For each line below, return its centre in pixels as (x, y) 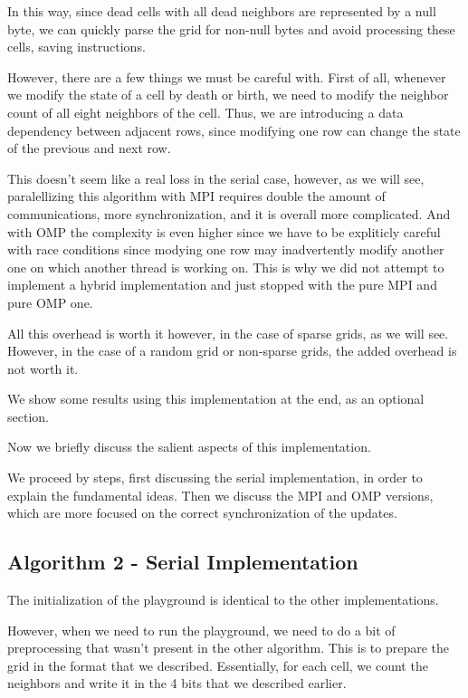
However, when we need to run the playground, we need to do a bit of (201, 630)
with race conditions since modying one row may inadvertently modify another (226, 249)
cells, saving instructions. (76, 47)
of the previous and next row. (89, 148)
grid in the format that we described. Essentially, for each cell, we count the (218, 665)
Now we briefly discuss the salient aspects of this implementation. (189, 447)
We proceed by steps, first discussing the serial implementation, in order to (215, 478)
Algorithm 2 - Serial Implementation (183, 562)
